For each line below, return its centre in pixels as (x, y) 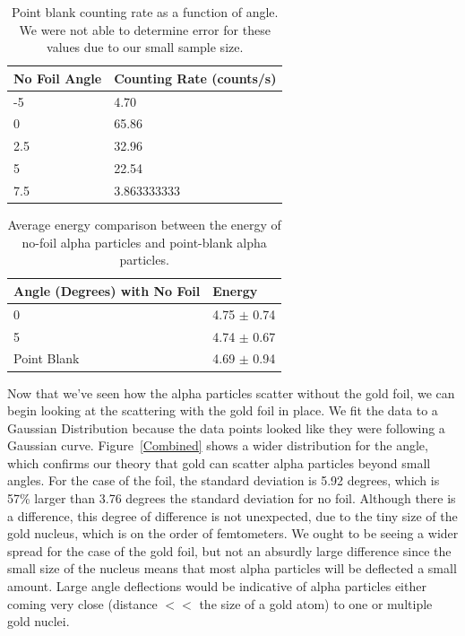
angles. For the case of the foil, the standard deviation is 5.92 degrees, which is (224, 480)
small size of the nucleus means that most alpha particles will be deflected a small (232, 568)
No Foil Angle (58, 78)
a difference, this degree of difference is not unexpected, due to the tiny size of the (232, 515)
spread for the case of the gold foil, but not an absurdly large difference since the (229, 550)
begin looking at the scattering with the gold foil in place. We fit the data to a (223, 410)
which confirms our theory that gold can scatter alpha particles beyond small (219, 462)
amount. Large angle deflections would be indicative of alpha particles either (217, 586)
